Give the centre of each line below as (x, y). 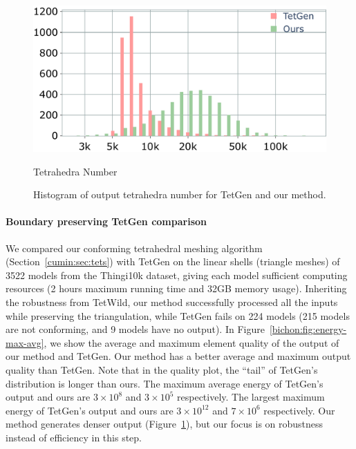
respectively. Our (299, 410)
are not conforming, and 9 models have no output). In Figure (135, 329)
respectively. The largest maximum (251, 397)
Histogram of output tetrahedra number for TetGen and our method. (180, 194)
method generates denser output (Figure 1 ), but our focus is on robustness (165, 424)
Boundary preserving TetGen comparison (106, 221)
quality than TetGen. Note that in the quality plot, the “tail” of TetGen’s (162, 369)
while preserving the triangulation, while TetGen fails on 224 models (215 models (178, 315)
